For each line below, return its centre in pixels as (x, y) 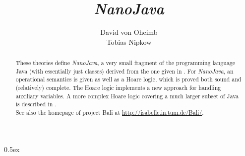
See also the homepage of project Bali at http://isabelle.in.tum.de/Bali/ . (110, 113)
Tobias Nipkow (129, 41)
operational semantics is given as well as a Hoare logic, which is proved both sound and (128, 79)
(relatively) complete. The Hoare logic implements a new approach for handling (118, 88)
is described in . (36, 104)
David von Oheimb (129, 32)
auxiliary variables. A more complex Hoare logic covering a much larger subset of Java (127, 96)
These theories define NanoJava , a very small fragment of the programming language (125, 63)
